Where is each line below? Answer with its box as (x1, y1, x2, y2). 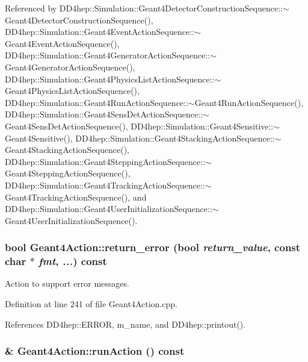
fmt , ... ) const (38, 254, 107, 269)
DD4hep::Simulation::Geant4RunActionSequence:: (5, 96, 188, 108)
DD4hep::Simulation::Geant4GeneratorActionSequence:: (5, 49, 210, 61)
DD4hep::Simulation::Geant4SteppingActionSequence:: (5, 155, 206, 167)
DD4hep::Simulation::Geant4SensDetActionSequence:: (5, 108, 203, 120)
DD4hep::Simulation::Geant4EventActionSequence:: (5, 25, 194, 38)
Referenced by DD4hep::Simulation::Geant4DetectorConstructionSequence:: (5, 2, 283, 14)
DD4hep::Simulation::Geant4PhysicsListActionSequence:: (5, 72, 215, 85)
